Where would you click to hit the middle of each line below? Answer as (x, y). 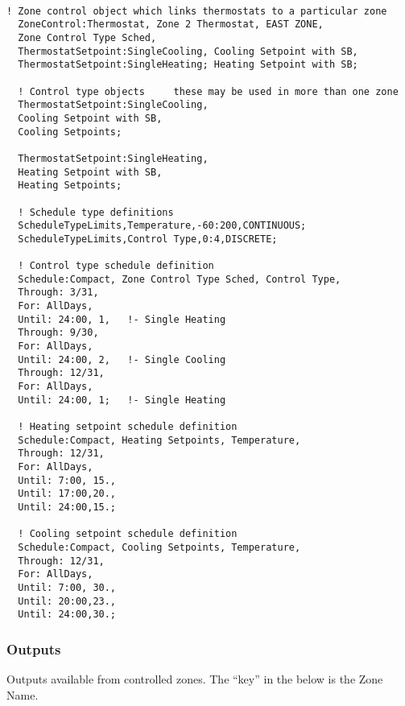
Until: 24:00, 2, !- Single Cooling (122, 359)
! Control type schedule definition (116, 266)
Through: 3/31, (58, 293)
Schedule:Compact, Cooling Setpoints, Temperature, (159, 547)
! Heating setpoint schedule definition (128, 427)
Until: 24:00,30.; (67, 615)
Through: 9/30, (58, 333)
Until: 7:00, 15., (67, 480)
